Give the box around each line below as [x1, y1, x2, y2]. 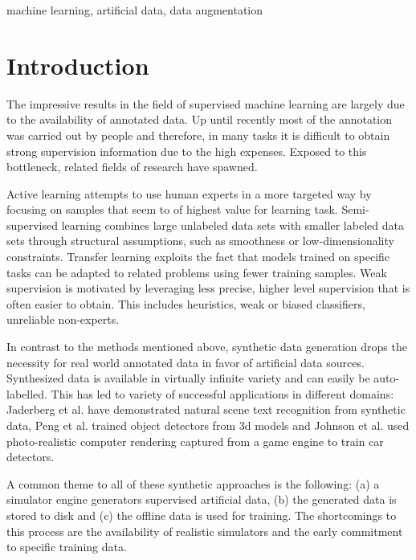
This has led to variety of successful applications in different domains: [51, 385, 394, 402]
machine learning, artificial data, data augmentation [6, 2, 263, 18]
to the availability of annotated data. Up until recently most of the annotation [6, 111, 393, 128]
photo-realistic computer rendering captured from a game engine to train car [6, 432, 384, 449]
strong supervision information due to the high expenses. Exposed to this [6, 142, 367, 159]
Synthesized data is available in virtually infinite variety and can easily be [6, 370, 370, 386]
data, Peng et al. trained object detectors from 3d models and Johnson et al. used [6, 417, 410, 433]
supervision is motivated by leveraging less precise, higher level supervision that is [6, 280, 410, 296]
